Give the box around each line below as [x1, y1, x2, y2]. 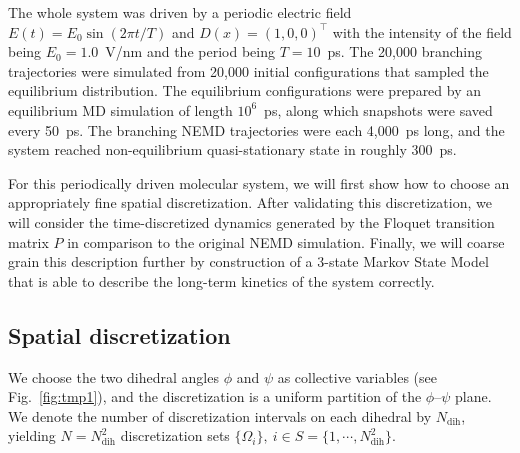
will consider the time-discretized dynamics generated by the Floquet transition [8, 211, 495, 232]
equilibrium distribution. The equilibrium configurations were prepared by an [8, 80, 482, 101]
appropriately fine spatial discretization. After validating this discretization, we [8, 192, 492, 213]
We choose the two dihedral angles [8, 366, 219, 387]
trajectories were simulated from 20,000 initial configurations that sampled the [8, 60, 489, 81]
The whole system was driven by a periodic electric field [8, 2, 352, 22]
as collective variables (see [277, 366, 437, 387]
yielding [8, 425, 56, 446]
